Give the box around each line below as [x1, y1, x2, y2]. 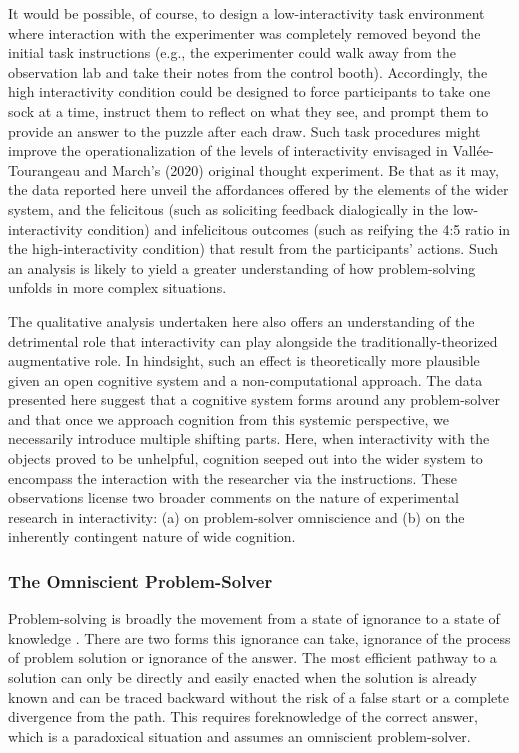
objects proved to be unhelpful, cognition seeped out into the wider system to [8, 448, 483, 469]
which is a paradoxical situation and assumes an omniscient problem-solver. [8, 725, 471, 746]
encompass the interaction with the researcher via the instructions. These [8, 467, 458, 488]
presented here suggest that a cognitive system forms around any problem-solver [8, 389, 500, 410]
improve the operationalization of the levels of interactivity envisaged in [8, 140, 448, 161]
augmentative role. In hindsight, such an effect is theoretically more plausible [8, 350, 480, 371]
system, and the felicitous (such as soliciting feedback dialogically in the [8, 198, 449, 219]
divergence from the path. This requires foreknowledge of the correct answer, [8, 706, 478, 727]
